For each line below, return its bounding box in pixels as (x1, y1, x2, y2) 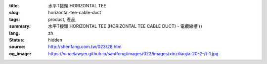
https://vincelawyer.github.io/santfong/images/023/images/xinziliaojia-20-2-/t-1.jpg (48, 50, 219, 56)
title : (9, 3, 19, 8)
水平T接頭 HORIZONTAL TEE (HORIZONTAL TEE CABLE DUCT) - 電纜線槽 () (48, 23, 202, 29)
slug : (9, 10, 20, 16)
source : (9, 44, 26, 50)
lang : (9, 30, 20, 36)
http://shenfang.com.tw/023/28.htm (48, 44, 122, 50)
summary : (9, 23, 31, 29)
